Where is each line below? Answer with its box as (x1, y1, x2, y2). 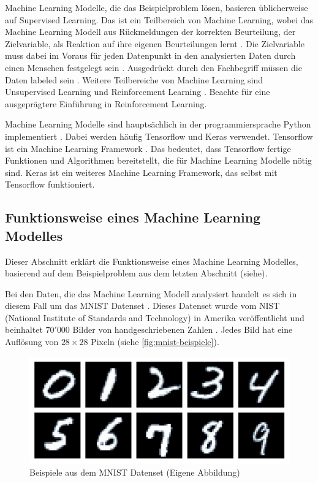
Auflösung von (5, 335, 59, 348)
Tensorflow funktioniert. (5, 178, 95, 191)
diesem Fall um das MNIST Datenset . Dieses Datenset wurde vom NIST (5, 299, 280, 312)
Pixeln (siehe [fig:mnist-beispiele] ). (91, 335, 219, 348)
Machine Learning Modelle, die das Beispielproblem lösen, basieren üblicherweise (5, 1, 308, 13)
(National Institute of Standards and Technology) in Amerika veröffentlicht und (5, 311, 305, 324)
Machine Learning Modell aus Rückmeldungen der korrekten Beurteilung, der (5, 25, 296, 38)
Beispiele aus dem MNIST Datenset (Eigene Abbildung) (29, 465, 240, 478)
